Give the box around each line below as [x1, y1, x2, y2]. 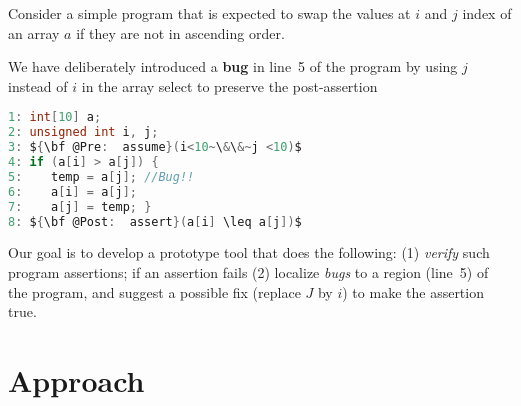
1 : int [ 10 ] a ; [8, 110, 102, 125]
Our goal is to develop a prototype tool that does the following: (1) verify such [8, 242, 490, 263]
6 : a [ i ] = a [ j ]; [8, 184, 137, 199]
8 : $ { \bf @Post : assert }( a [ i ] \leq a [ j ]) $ [8, 214, 302, 229]
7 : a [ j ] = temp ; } [8, 199, 152, 214]
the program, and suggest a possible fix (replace [8, 281, 301, 302]
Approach [8, 359, 145, 400]
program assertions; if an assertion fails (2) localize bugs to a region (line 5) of [8, 261, 489, 282]
